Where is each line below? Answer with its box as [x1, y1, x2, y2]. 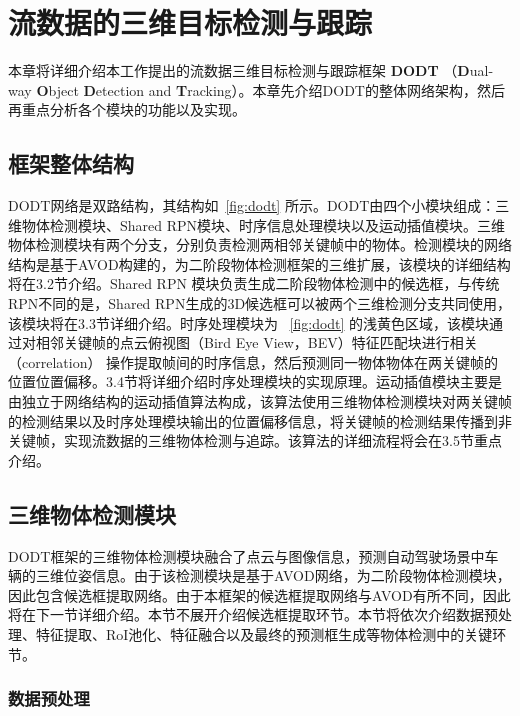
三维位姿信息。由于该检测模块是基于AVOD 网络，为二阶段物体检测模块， [35, 565, 511, 586]
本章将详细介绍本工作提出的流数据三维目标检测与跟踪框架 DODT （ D [8, 60, 470, 81]
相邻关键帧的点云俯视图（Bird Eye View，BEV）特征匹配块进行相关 [35, 332, 478, 353]
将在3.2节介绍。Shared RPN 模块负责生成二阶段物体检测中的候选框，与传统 [8, 273, 500, 294]
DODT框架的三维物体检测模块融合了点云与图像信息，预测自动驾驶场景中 [8, 545, 485, 566]
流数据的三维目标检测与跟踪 [8, 2, 373, 43]
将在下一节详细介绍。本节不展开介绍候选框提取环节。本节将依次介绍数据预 [8, 604, 498, 625]
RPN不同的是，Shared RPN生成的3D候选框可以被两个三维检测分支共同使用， [8, 293, 512, 314]
